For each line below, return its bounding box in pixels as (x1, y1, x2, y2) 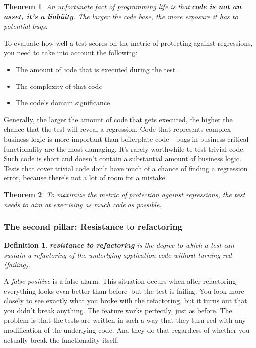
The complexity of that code (15, 81, 102, 91)
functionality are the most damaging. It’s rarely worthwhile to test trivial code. (4, 143, 245, 154)
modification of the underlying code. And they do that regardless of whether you (4, 325, 250, 335)
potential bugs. (4, 21, 48, 31)
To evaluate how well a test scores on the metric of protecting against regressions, (4, 37, 253, 48)
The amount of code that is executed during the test (15, 64, 176, 74)
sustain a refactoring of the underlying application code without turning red (4, 249, 232, 260)
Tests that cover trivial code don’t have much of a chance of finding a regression (4, 163, 248, 173)
